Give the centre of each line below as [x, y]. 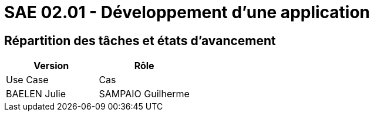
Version [51, 66]
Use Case [27, 80]
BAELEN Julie [36, 94]
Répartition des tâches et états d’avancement [140, 40]
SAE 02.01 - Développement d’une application [187, 12]
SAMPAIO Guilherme [144, 94]
